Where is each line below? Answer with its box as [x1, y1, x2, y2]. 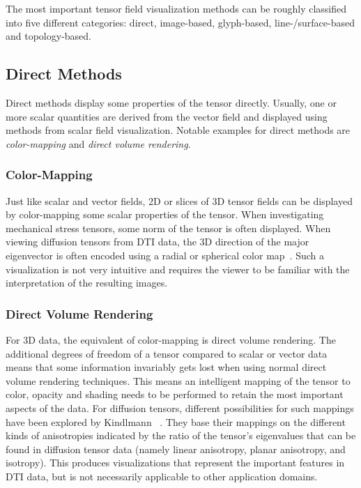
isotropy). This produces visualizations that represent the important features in [6, 455, 345, 470]
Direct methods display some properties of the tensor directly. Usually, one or [6, 95, 337, 109]
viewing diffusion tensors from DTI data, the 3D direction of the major [6, 234, 309, 249]
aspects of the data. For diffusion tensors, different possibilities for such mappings [6, 400, 354, 415]
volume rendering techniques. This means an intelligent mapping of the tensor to [6, 373, 351, 388]
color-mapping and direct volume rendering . [6, 136, 191, 151]
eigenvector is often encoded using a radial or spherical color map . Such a [6, 247, 324, 262]
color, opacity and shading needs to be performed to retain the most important [6, 387, 344, 402]
